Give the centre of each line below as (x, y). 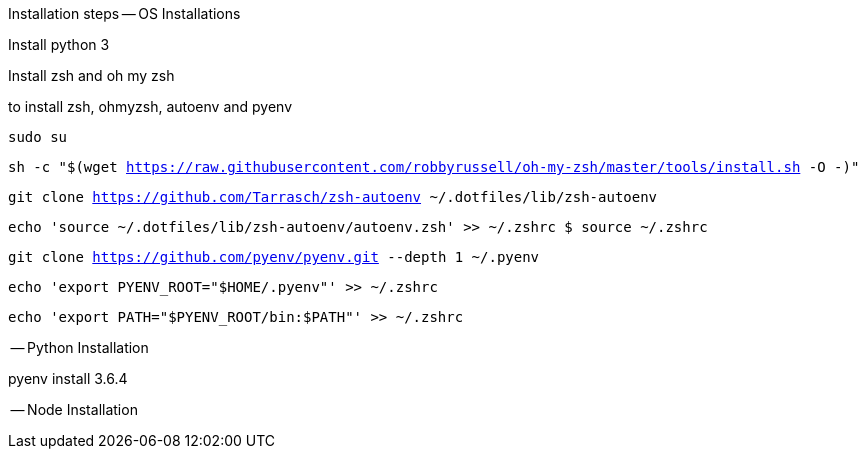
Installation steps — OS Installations (124, 13)
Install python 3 (59, 44)
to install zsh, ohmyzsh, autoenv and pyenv (150, 106)
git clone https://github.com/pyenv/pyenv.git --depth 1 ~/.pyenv (274, 257)
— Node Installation (74, 409)
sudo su (38, 137)
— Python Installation (79, 347)
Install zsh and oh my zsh (91, 75)
